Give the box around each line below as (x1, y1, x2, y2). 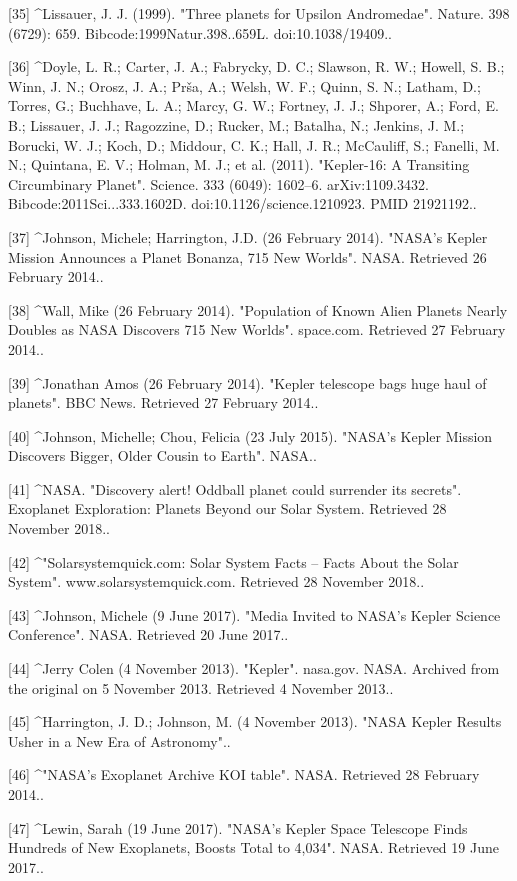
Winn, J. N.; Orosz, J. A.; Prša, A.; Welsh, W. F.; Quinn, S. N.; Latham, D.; (8, 75, 481, 96)
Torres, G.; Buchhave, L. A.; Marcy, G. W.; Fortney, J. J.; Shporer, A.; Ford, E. (8, 95, 499, 116)
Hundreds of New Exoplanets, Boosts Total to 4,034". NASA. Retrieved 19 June (8, 837, 499, 858)
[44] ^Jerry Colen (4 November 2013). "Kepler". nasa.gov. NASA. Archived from (8, 658, 500, 679)
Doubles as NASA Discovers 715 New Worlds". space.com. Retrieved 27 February (8, 319, 506, 340)
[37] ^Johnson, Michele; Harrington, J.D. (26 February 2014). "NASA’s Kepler (8, 226, 488, 247)
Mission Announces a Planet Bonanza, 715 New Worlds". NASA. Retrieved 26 (8, 246, 487, 267)
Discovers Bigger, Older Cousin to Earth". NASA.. (8, 445, 317, 466)
